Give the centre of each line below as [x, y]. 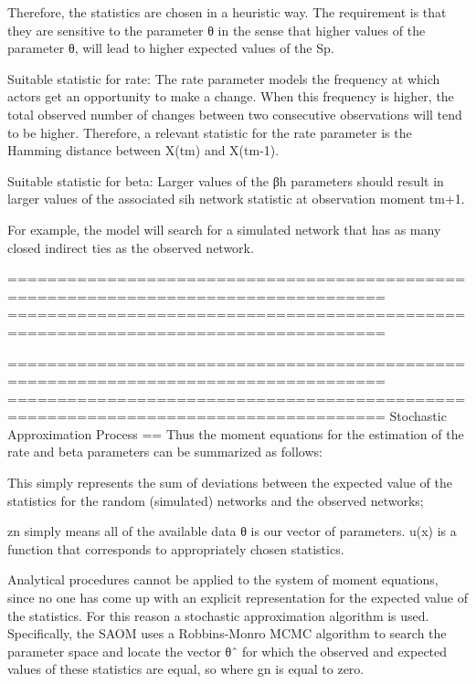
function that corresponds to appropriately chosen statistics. [176, 548]
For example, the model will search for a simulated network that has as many [224, 229]
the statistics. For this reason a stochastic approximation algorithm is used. [218, 615]
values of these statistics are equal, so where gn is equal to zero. [186, 669]
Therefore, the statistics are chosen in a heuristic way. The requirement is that [227, 12]
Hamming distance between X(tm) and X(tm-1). [143, 150]
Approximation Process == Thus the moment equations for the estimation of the [236, 433]
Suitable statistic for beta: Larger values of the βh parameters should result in [226, 180]
